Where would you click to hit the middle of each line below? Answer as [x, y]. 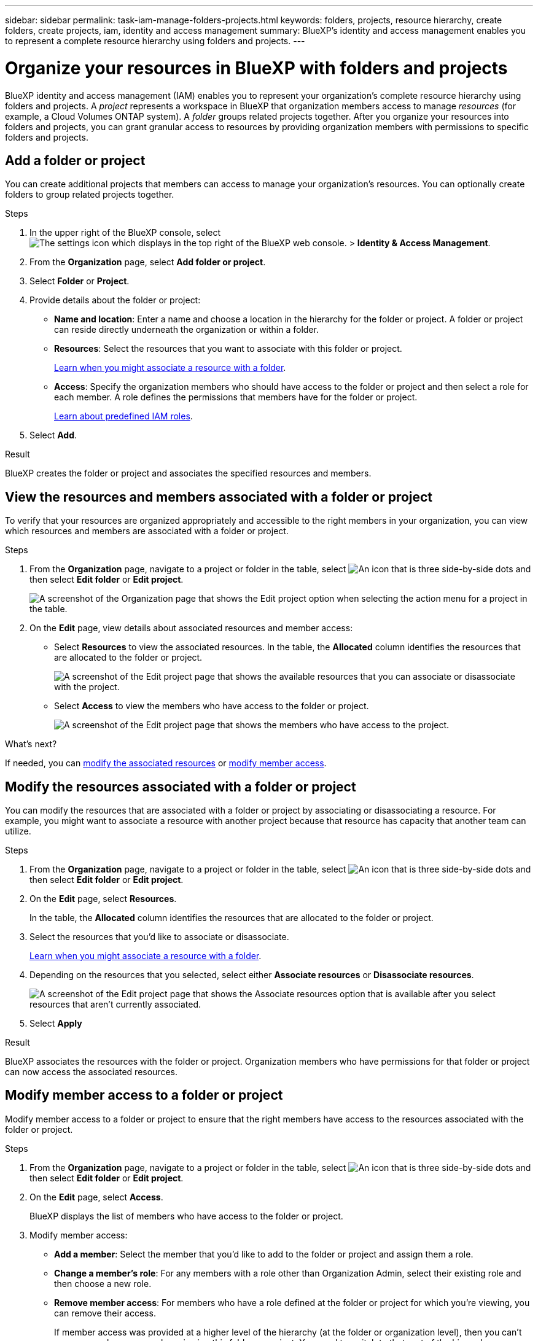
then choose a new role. [103, 1283]
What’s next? [31, 744]
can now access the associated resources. [91, 1072]
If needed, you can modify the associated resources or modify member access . [166, 763]
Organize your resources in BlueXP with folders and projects [256, 68]
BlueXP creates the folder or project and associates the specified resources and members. [188, 473]
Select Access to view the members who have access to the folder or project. [212, 706]
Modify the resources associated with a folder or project [181, 787]
